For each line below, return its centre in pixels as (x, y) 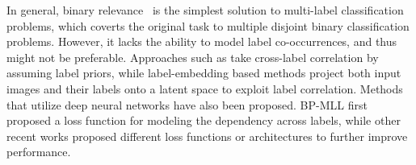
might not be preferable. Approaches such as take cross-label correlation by (193, 57)
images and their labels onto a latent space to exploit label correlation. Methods (205, 88)
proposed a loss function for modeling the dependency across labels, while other (204, 120)
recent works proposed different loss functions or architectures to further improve (207, 136)
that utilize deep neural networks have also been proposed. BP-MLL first (187, 104)
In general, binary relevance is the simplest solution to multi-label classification (205, 10)
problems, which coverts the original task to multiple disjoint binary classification (208, 25)
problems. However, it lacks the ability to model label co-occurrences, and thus (202, 41)
